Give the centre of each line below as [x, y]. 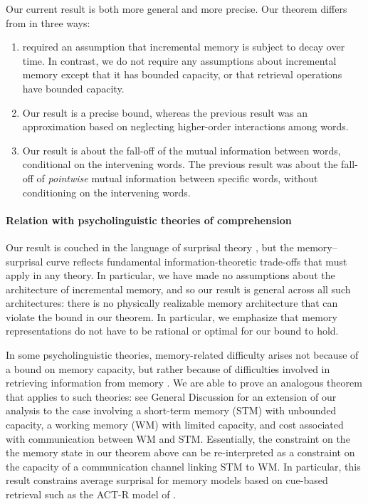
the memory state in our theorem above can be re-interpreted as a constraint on [180, 452]
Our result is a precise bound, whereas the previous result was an [165, 112]
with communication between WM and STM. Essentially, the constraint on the [178, 438]
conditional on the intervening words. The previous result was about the [180, 164]
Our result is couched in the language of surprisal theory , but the [150, 247]
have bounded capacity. [73, 88]
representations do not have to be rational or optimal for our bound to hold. [172, 331]
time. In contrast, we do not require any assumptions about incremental [179, 60]
